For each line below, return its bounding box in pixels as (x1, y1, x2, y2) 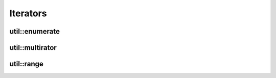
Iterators (9, 8, 47, 19)
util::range (9, 60, 43, 68)
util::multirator (9, 43, 57, 52)
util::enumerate (9, 27, 60, 36)
